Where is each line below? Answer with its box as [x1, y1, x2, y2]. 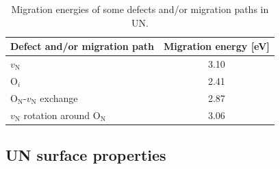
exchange [40, 90, 78, 105]
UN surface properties [5, 144, 166, 166]
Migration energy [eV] [164, 39, 270, 53]
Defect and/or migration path [10, 39, 155, 53]
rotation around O [23, 107, 101, 122]
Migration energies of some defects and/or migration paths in [11, 2, 269, 16]
